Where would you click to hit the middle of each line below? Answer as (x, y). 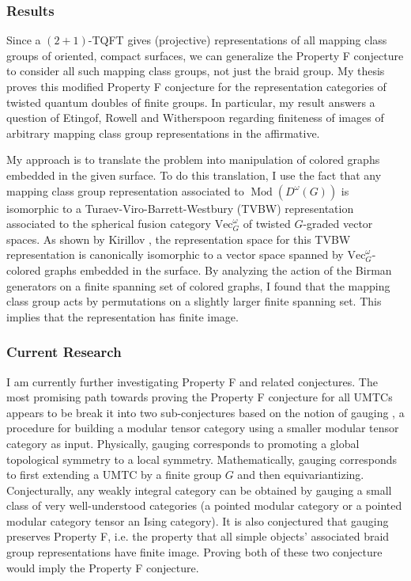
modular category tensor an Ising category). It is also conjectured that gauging (198, 520)
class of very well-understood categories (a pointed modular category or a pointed (204, 505)
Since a (24, 40)
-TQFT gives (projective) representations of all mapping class (238, 40)
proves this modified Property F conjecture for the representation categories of (196, 86)
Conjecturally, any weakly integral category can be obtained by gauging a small (199, 490)
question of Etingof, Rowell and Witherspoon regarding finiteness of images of (195, 118)
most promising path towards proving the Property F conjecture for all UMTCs (200, 397)
